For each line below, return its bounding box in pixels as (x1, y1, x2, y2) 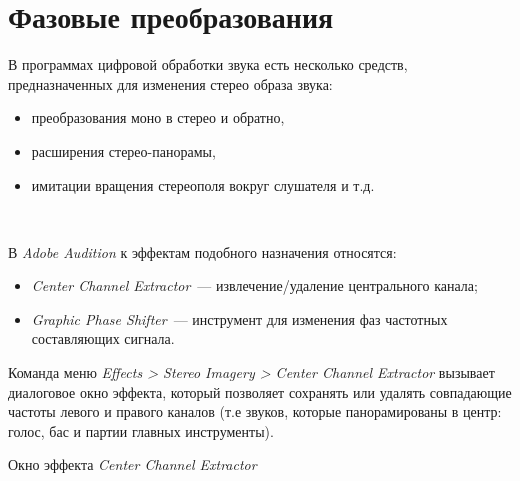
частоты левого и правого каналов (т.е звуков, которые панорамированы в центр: (8, 401, 502, 422)
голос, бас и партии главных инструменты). (8, 420, 274, 441)
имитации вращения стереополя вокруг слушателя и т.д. (31, 174, 375, 195)
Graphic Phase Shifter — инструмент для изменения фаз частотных (31, 308, 448, 329)
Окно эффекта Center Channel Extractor (8, 454, 257, 475)
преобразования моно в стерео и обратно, (31, 107, 285, 128)
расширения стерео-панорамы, (31, 140, 216, 161)
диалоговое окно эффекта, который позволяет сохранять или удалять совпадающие (8, 381, 512, 402)
